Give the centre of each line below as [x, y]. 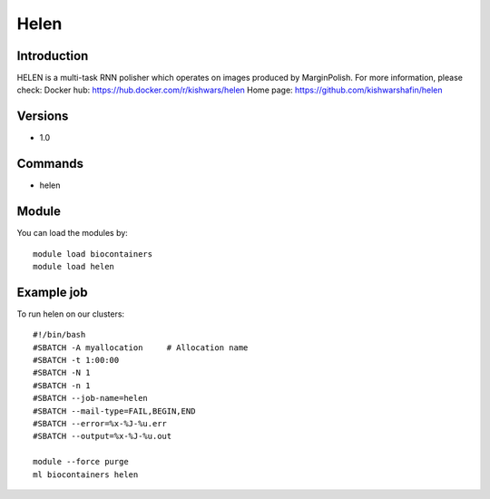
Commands [50, 164]
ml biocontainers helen [86, 475]
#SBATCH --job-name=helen [91, 398]
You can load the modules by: [73, 233]
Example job [52, 292]
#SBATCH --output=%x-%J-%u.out [103, 436]
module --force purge [81, 462]
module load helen [74, 266]
